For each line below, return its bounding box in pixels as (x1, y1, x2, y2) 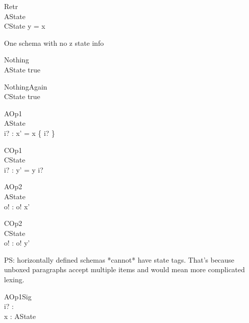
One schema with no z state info (4, 37, 104, 48)
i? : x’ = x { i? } (4, 127, 55, 138)
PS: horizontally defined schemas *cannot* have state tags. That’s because (4, 254, 234, 265)
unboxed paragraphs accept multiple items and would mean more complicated (4, 264, 245, 275)
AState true (4, 64, 40, 74)
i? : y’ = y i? (4, 164, 43, 175)
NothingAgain (4, 81, 47, 92)
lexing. (4, 274, 25, 285)
